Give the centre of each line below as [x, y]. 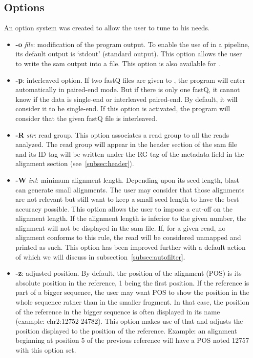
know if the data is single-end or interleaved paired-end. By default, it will [126, 99]
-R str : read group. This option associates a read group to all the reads [122, 134]
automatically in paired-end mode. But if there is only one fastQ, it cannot [128, 89]
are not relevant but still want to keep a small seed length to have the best [127, 199]
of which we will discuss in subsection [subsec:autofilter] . [100, 256]
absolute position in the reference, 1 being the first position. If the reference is [132, 282]
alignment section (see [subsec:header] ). [75, 163]
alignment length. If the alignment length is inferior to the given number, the [131, 218]
